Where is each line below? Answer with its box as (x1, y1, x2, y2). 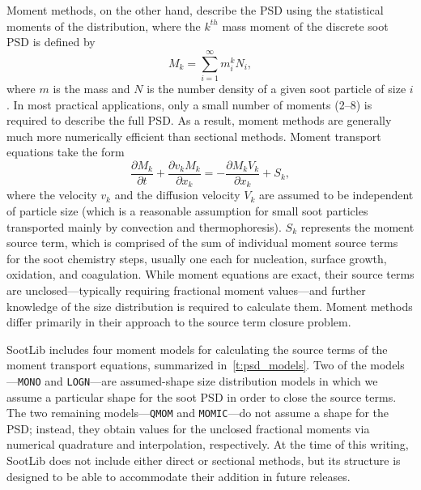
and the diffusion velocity (114, 186, 240, 203)
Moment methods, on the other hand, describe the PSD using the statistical (6, 2, 384, 18)
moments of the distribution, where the (6, 17, 201, 34)
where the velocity (6, 186, 97, 203)
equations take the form (6, 143, 125, 160)
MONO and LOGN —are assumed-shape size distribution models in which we (18, 372, 378, 389)
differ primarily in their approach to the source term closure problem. (6, 313, 351, 330)
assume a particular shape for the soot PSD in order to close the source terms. (6, 388, 397, 405)
